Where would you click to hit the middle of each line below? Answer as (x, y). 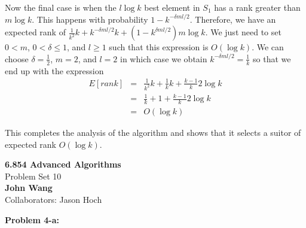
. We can (268, 47)
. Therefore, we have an (233, 19)
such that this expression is (159, 47)
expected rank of (35, 32)
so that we (272, 58)
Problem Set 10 (33, 176)
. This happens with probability (90, 19)
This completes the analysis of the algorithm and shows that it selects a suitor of (153, 133)
